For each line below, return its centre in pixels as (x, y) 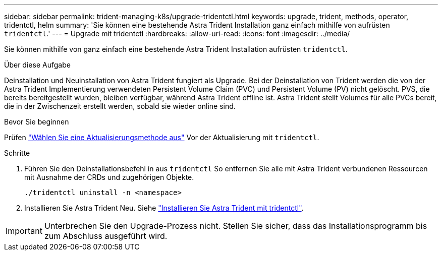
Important (24, 231)
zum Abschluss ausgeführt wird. (106, 236)
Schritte (17, 153)
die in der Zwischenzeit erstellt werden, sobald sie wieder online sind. (120, 106)
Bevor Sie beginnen (37, 122)
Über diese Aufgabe (37, 65)
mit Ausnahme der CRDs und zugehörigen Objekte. (109, 177)
